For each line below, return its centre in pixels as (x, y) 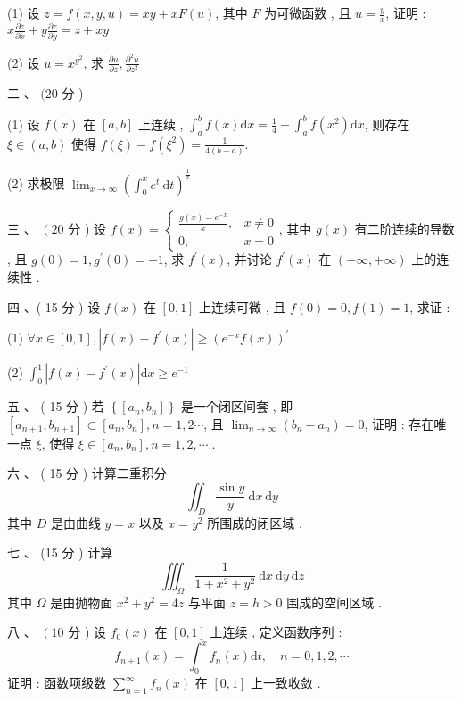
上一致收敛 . (285, 683)
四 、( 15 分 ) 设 (54, 306)
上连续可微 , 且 (243, 306)
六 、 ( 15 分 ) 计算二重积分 (87, 473)
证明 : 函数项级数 (57, 683)
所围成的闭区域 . (255, 522)
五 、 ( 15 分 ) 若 (56, 406)
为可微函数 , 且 (308, 12)
